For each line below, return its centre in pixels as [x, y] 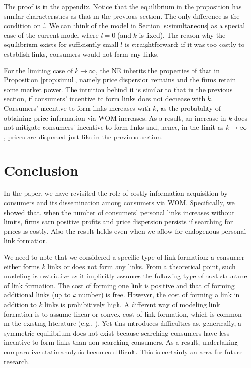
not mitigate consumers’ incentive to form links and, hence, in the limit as [114, 127]
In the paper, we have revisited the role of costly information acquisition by [116, 193]
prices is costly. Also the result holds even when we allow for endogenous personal [125, 231]
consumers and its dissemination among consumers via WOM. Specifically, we [119, 203]
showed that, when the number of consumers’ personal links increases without [119, 212]
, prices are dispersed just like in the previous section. [83, 136]
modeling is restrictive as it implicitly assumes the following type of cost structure [125, 276]
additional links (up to [37, 295]
